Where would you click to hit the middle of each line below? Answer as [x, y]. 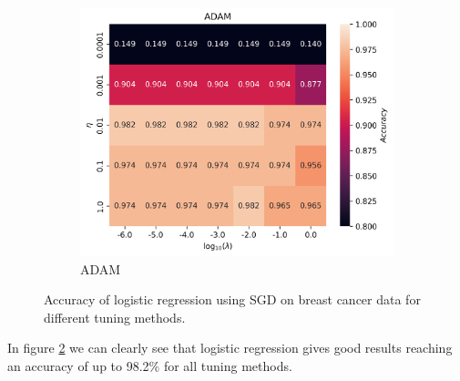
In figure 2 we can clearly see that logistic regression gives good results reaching [230, 348]
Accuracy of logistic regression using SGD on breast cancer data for [232, 299]
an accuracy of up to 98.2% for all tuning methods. [150, 366]
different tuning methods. [115, 317]
